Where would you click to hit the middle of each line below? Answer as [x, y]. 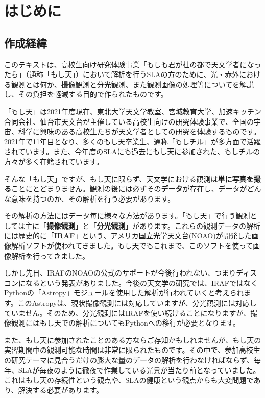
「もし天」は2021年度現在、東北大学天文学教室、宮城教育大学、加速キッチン [133, 111]
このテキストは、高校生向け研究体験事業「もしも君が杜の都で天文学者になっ [133, 64]
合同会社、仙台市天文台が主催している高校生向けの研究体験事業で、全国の [129, 121]
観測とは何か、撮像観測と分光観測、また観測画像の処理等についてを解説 [132, 84]
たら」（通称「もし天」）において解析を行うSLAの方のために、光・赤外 [122, 74]
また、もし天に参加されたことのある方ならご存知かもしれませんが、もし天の [133, 340]
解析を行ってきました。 [50, 255]
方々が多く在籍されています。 [54, 161]
